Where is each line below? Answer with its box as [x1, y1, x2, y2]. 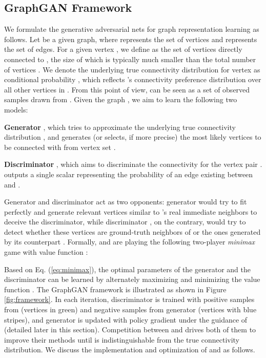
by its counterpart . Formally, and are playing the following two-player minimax [4, 236, 255, 247]
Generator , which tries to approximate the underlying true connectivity [4, 121, 236, 132]
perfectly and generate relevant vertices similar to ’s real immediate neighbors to [4, 206, 257, 217]
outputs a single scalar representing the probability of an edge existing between [4, 168, 253, 179]
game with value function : [4, 247, 88, 257]
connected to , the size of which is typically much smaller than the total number [4, 53, 256, 64]
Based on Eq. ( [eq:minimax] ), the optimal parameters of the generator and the [4, 263, 251, 274]
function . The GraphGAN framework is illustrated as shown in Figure [4, 284, 227, 294]
